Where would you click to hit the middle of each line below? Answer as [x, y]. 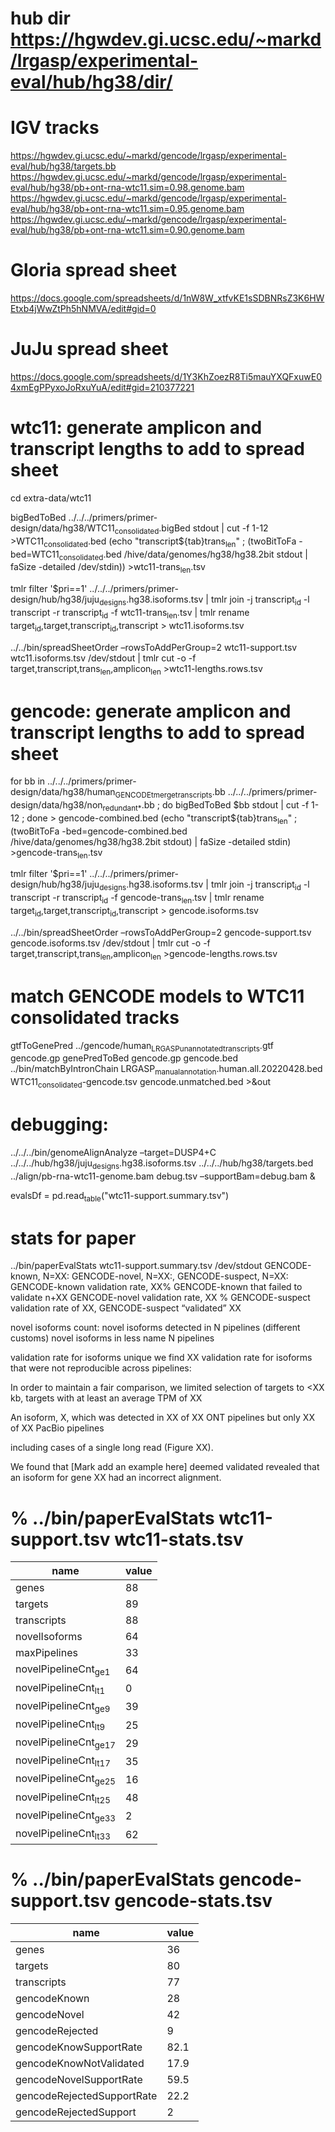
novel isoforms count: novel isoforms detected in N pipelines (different [155, 1328]
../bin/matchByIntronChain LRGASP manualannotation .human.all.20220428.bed [166, 1070]
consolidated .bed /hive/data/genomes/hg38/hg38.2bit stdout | [183, 555]
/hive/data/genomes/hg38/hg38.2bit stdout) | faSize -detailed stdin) [151, 841]
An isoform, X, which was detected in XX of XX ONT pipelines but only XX [162, 1418]
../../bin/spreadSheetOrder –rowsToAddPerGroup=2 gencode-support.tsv [161, 932]
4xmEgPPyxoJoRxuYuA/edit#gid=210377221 [102, 387]
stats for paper [73, 1238]
